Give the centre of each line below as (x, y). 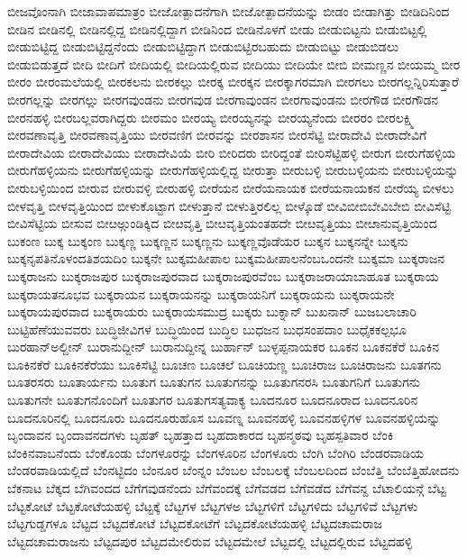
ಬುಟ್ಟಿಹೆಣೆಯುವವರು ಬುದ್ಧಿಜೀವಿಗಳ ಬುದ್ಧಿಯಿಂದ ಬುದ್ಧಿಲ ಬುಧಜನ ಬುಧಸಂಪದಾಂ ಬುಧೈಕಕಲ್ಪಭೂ (207, 329)
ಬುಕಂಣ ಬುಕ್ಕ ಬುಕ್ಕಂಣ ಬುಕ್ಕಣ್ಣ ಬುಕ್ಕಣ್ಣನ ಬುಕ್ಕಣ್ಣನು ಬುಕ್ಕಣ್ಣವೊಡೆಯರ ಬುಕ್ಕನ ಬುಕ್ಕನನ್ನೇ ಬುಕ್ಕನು (208, 240)
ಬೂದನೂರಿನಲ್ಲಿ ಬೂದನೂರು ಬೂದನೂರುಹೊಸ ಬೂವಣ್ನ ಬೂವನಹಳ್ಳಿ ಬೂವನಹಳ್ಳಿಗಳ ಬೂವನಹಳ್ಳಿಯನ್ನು (224, 417)
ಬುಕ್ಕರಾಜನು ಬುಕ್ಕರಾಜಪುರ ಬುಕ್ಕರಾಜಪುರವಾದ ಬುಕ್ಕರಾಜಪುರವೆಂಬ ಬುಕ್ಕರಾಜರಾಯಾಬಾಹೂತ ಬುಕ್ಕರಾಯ (223, 275)
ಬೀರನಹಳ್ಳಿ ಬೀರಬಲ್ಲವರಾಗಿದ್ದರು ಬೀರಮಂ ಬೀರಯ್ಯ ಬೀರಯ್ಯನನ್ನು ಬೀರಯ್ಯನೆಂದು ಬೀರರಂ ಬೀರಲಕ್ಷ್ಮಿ (211, 117)
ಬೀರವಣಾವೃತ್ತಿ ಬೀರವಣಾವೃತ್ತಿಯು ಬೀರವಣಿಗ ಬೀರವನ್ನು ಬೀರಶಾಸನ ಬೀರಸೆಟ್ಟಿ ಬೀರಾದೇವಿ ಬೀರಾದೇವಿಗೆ (217, 135)
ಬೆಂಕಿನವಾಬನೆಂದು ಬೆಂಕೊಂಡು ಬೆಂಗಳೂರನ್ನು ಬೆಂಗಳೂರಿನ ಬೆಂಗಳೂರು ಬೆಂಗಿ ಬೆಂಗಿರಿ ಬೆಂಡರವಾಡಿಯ (216, 452)
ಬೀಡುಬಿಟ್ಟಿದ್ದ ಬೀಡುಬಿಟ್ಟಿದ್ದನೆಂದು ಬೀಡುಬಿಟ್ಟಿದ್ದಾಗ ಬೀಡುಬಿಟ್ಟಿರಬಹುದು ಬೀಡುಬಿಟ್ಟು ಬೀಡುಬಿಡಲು (203, 46)
